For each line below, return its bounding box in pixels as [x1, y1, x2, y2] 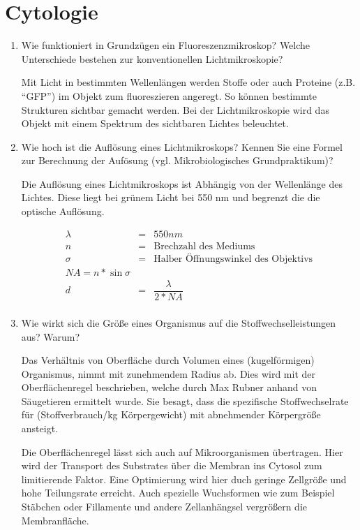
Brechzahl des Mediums [153, 241, 255, 251]
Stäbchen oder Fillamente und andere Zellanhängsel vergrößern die [21, 499, 308, 514]
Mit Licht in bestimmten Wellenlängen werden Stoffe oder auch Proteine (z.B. [21, 75, 356, 89]
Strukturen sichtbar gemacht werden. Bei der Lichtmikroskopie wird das [21, 102, 329, 117]
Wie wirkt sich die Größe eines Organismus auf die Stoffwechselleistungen [21, 315, 336, 330]
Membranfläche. [21, 513, 89, 527]
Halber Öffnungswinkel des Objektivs [153, 253, 313, 264]
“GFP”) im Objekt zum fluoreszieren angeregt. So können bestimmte [21, 88, 317, 103]
